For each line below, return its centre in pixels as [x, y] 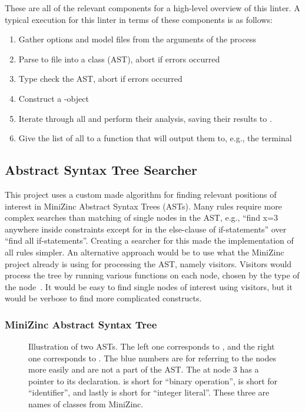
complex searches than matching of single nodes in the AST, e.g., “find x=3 [141, 217]
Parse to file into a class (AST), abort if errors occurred [119, 59]
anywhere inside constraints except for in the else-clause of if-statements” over [146, 229]
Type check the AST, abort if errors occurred [100, 79]
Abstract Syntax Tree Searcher [101, 170]
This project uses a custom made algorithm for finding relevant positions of [141, 194]
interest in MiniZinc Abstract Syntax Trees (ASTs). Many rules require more [143, 206]
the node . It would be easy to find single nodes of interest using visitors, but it [149, 286]
